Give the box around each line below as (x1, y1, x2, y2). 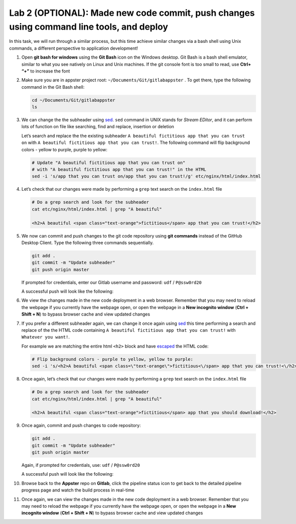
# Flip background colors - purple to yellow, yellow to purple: (32, 356, 193, 362)
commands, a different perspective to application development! (9, 45, 138, 51)
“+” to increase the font (21, 68, 70, 74)
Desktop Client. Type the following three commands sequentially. (21, 240, 154, 245)
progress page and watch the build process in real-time (21, 487, 135, 493)
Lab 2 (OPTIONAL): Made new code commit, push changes (9, 7, 255, 18)
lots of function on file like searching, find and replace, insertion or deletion (21, 124, 175, 130)
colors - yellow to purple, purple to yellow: (21, 146, 108, 152)
